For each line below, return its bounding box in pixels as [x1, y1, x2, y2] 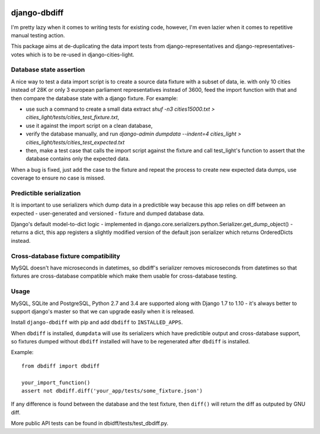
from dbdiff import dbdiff [21, 362, 100, 369]
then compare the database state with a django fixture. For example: [11, 95, 178, 102]
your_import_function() [21, 379, 91, 386]
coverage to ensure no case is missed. [11, 175, 105, 182]
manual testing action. [11, 31, 65, 38]
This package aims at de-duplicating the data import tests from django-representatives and [11, 43, 234, 50]
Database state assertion [11, 66, 85, 74]
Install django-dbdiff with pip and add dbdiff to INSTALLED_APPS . [11, 319, 183, 326]
